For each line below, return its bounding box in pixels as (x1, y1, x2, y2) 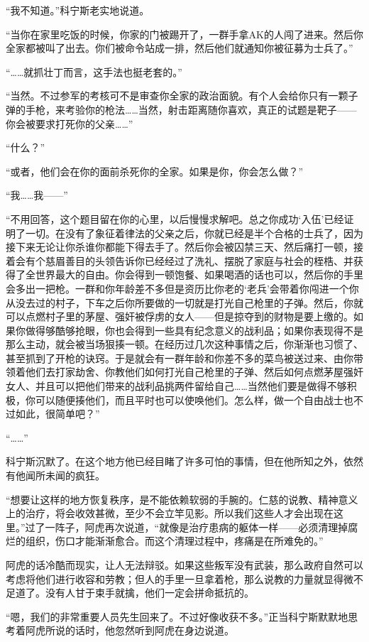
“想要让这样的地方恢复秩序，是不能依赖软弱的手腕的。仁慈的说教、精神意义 (6, 491, 358, 506)
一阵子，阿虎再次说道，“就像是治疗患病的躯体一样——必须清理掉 (45, 519, 348, 534)
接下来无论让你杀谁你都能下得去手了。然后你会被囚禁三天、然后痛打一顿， (6, 239, 353, 254)
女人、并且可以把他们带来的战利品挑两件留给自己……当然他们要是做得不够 (6, 379, 347, 393)
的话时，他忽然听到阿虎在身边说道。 (65, 623, 234, 638)
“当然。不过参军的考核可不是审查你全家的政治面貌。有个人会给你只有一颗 (6, 88, 348, 103)
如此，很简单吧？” (15, 406, 100, 421)
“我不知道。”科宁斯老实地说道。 (6, 3, 150, 17)
